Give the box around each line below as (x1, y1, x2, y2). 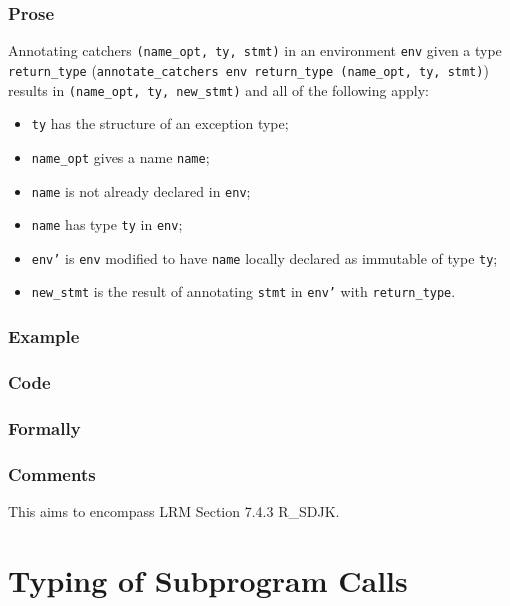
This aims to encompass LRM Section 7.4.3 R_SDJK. (8, 500, 340, 521)
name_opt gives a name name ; (31, 146, 210, 167)
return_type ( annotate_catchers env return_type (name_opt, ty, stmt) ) (8, 59, 489, 80)
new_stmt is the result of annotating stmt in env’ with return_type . (31, 281, 456, 302)
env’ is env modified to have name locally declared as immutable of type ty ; (31, 247, 498, 268)
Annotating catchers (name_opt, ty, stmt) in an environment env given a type (8, 40, 502, 61)
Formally (8, 415, 81, 440)
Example (8, 324, 80, 349)
